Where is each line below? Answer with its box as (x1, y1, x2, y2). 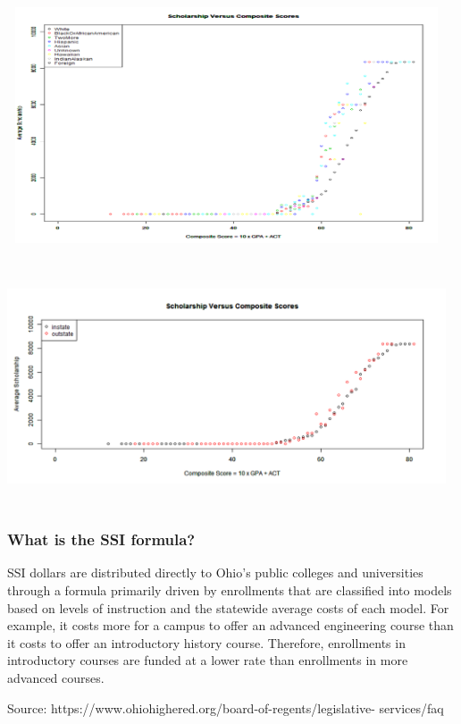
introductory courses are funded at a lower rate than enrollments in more (7, 651, 408, 669)
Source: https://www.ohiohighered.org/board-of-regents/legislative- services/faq (7, 698, 444, 717)
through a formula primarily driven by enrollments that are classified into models (7, 580, 452, 599)
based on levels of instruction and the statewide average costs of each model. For (7, 598, 449, 617)
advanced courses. (7, 668, 105, 686)
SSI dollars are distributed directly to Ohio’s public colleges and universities (7, 563, 423, 582)
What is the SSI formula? (7, 528, 196, 551)
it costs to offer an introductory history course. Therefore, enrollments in (7, 633, 406, 652)
